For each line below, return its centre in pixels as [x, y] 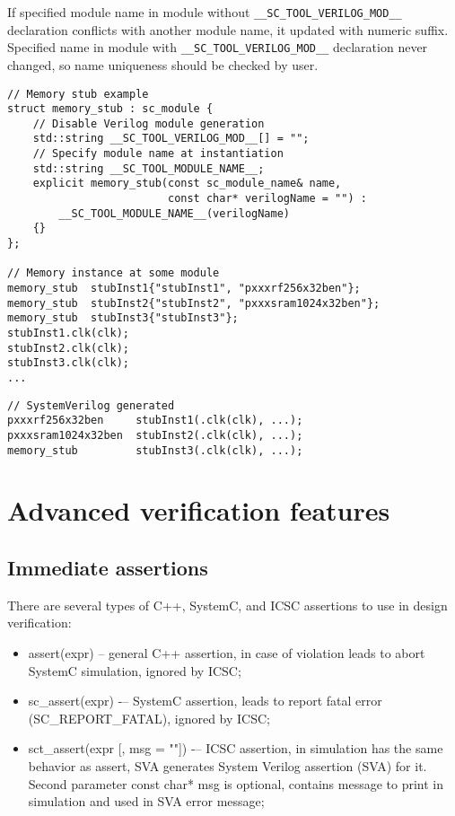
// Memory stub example [78, 94]
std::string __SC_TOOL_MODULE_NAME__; [149, 168]
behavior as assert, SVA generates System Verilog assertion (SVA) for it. [227, 765]
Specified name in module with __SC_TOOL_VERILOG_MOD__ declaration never [218, 47]
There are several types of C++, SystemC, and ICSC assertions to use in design [227, 605]
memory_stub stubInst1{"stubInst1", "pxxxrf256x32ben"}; [184, 289]
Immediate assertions [108, 568]
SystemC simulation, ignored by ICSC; [135, 670]
